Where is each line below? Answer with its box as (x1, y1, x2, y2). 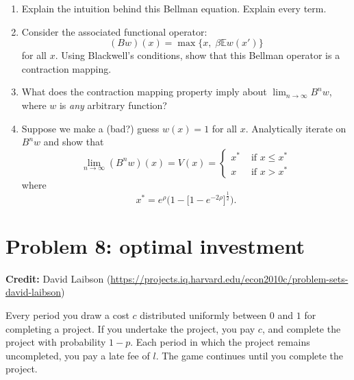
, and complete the (262, 321, 341, 335)
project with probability (5, 335, 106, 349)
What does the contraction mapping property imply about (21, 84, 267, 99)
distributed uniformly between (140, 308, 267, 322)
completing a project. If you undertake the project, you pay (5, 321, 255, 335)
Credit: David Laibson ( (5, 271, 111, 285)
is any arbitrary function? (59, 97, 167, 112)
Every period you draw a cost (5, 308, 129, 322)
